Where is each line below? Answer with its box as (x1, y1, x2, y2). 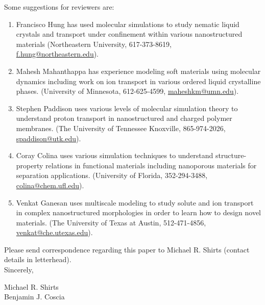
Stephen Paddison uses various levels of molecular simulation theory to (16, 103, 238, 113)
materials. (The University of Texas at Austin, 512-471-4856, (16, 217, 206, 227)
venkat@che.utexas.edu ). (16, 227, 93, 238)
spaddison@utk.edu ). (16, 133, 81, 143)
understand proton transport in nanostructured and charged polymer (16, 113, 232, 123)
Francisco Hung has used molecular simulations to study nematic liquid (16, 18, 239, 29)
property (16, 160, 43, 170)
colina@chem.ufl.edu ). (16, 180, 84, 190)
